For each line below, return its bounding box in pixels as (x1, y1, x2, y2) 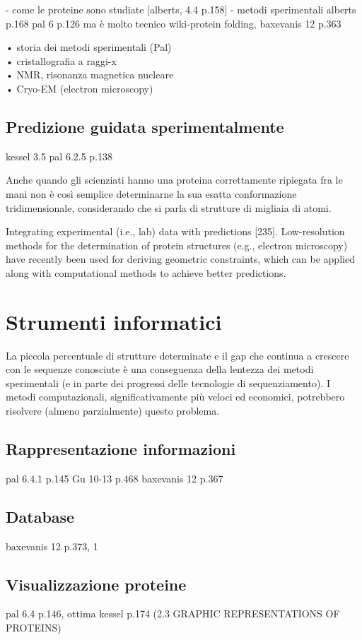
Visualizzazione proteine (6, 573, 187, 595)
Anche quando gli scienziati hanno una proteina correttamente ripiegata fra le (6, 172, 343, 187)
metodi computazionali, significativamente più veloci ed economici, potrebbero (6, 389, 345, 404)
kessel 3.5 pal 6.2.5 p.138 (6, 148, 113, 163)
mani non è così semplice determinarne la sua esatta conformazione (6, 186, 297, 201)
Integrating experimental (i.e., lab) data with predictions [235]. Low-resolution (6, 224, 345, 239)
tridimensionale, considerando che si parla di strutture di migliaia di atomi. (6, 200, 332, 215)
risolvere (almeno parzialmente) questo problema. (6, 403, 220, 418)
